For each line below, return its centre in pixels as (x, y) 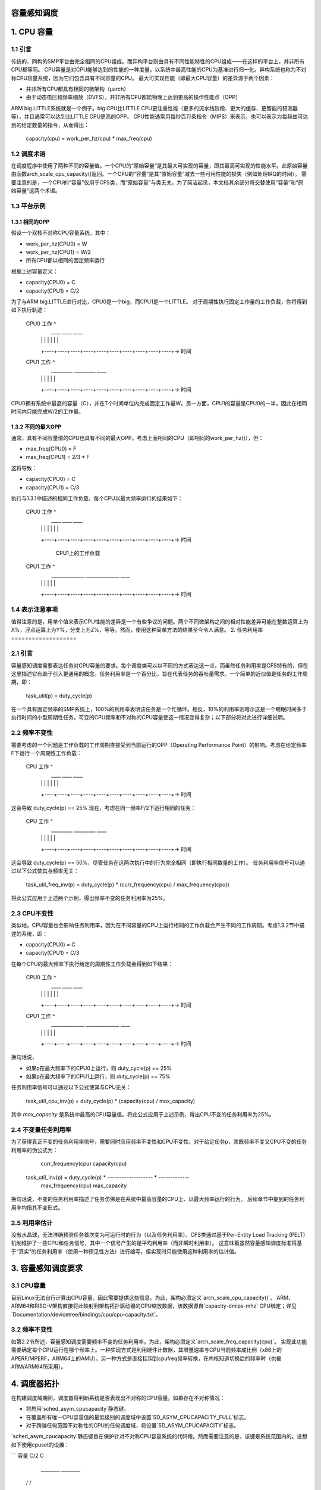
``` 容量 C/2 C (27, 1456)
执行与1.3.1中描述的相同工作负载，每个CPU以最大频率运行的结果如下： (97, 498)
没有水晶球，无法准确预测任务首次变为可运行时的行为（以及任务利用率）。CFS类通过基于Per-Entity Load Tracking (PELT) (158, 1234)
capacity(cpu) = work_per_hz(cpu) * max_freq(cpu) (89, 138)
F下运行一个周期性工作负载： (47, 753)
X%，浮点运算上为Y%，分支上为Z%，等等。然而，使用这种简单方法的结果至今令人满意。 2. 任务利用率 (137, 629)
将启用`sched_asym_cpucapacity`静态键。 (78, 1409)
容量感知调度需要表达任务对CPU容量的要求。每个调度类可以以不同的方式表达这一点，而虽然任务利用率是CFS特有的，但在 (160, 665)
